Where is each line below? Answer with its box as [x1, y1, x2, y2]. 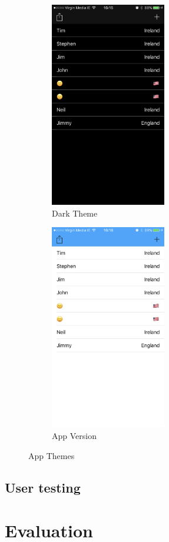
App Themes [28, 449, 75, 461]
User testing [5, 478, 81, 496]
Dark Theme [52, 207, 98, 219]
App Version [52, 430, 97, 442]
